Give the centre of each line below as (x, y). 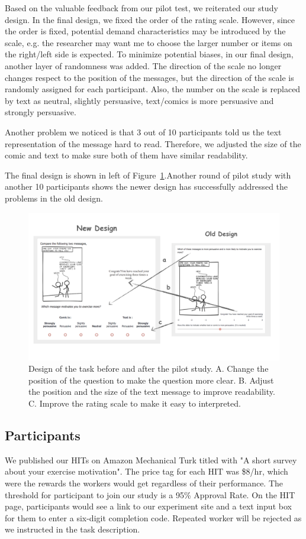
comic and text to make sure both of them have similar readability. (126, 155)
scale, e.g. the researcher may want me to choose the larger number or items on (149, 42)
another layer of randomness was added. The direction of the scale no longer (143, 65)
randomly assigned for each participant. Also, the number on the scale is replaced (153, 89)
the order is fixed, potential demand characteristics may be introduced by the (145, 31)
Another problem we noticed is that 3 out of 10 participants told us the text (143, 131)
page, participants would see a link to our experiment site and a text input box (148, 506)
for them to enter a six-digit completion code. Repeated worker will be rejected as (153, 517)
